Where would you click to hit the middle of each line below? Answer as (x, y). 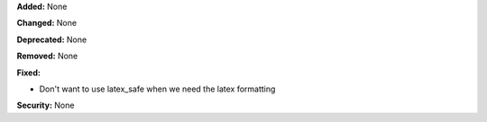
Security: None (46, 105)
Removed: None (47, 56)
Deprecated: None (52, 39)
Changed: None (46, 23)
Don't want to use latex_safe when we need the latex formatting (157, 89)
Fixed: (28, 73)
